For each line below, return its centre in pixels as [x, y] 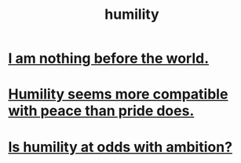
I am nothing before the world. [109, 58]
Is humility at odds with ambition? [120, 147]
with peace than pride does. [101, 111]
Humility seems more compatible [118, 94]
